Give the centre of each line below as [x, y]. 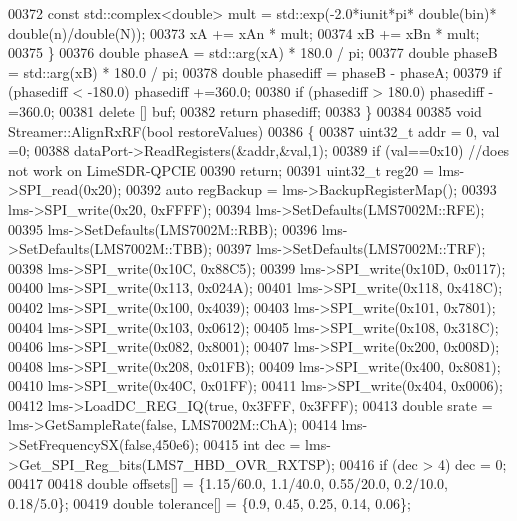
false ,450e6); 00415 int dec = [212, 444]
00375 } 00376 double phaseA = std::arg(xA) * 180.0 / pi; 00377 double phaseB [253, 52]
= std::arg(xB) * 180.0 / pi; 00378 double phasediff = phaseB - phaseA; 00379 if [255, 71]
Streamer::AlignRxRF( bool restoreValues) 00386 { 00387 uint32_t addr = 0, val [254, 130]
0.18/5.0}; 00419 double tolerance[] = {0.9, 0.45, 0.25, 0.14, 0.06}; [209, 502]
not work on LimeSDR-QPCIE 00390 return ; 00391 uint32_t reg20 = [221, 169]
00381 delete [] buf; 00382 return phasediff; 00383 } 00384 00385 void [270, 110]
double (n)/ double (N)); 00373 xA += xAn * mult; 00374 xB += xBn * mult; [244, 32]
